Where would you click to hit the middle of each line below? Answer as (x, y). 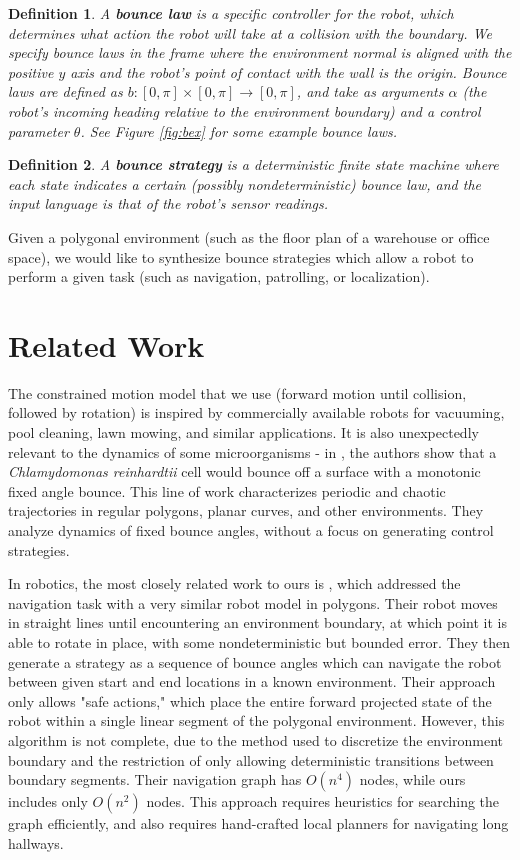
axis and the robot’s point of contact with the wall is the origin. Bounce (288, 71)
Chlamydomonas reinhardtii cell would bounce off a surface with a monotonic (244, 471)
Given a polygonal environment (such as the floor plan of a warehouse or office (249, 236)
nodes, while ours (412, 779)
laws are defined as (65, 91)
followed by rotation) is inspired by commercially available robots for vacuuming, (256, 412)
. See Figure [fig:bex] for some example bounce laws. (239, 130)
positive (31, 71)
